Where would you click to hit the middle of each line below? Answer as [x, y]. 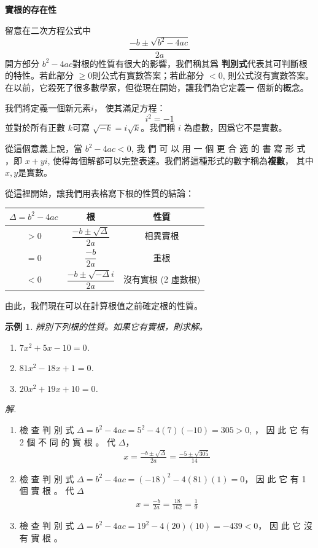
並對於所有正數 [35, 127]
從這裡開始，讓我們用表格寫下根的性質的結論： [99, 193]
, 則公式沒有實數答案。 [268, 75]
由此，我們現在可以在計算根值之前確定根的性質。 [104, 306]
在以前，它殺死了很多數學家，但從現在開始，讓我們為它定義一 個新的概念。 [157, 87]
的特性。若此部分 [39, 75]
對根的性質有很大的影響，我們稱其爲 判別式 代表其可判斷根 [190, 63]
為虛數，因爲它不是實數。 [235, 127]
